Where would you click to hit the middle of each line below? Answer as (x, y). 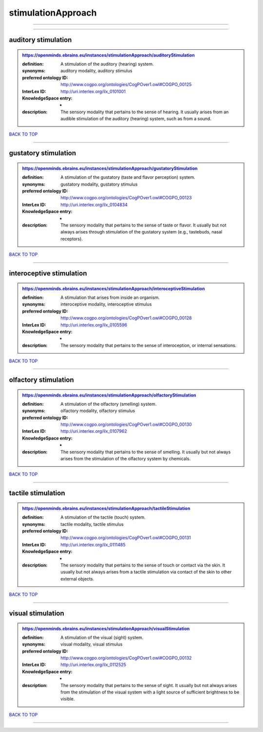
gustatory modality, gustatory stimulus (99, 184)
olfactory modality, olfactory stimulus (98, 411)
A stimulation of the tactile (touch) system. (103, 517)
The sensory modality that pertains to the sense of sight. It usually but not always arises (149, 685)
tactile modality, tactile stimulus (92, 524)
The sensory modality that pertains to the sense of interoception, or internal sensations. (149, 345)
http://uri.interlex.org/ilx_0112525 (94, 665)
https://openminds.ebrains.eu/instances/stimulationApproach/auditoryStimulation (108, 55)
